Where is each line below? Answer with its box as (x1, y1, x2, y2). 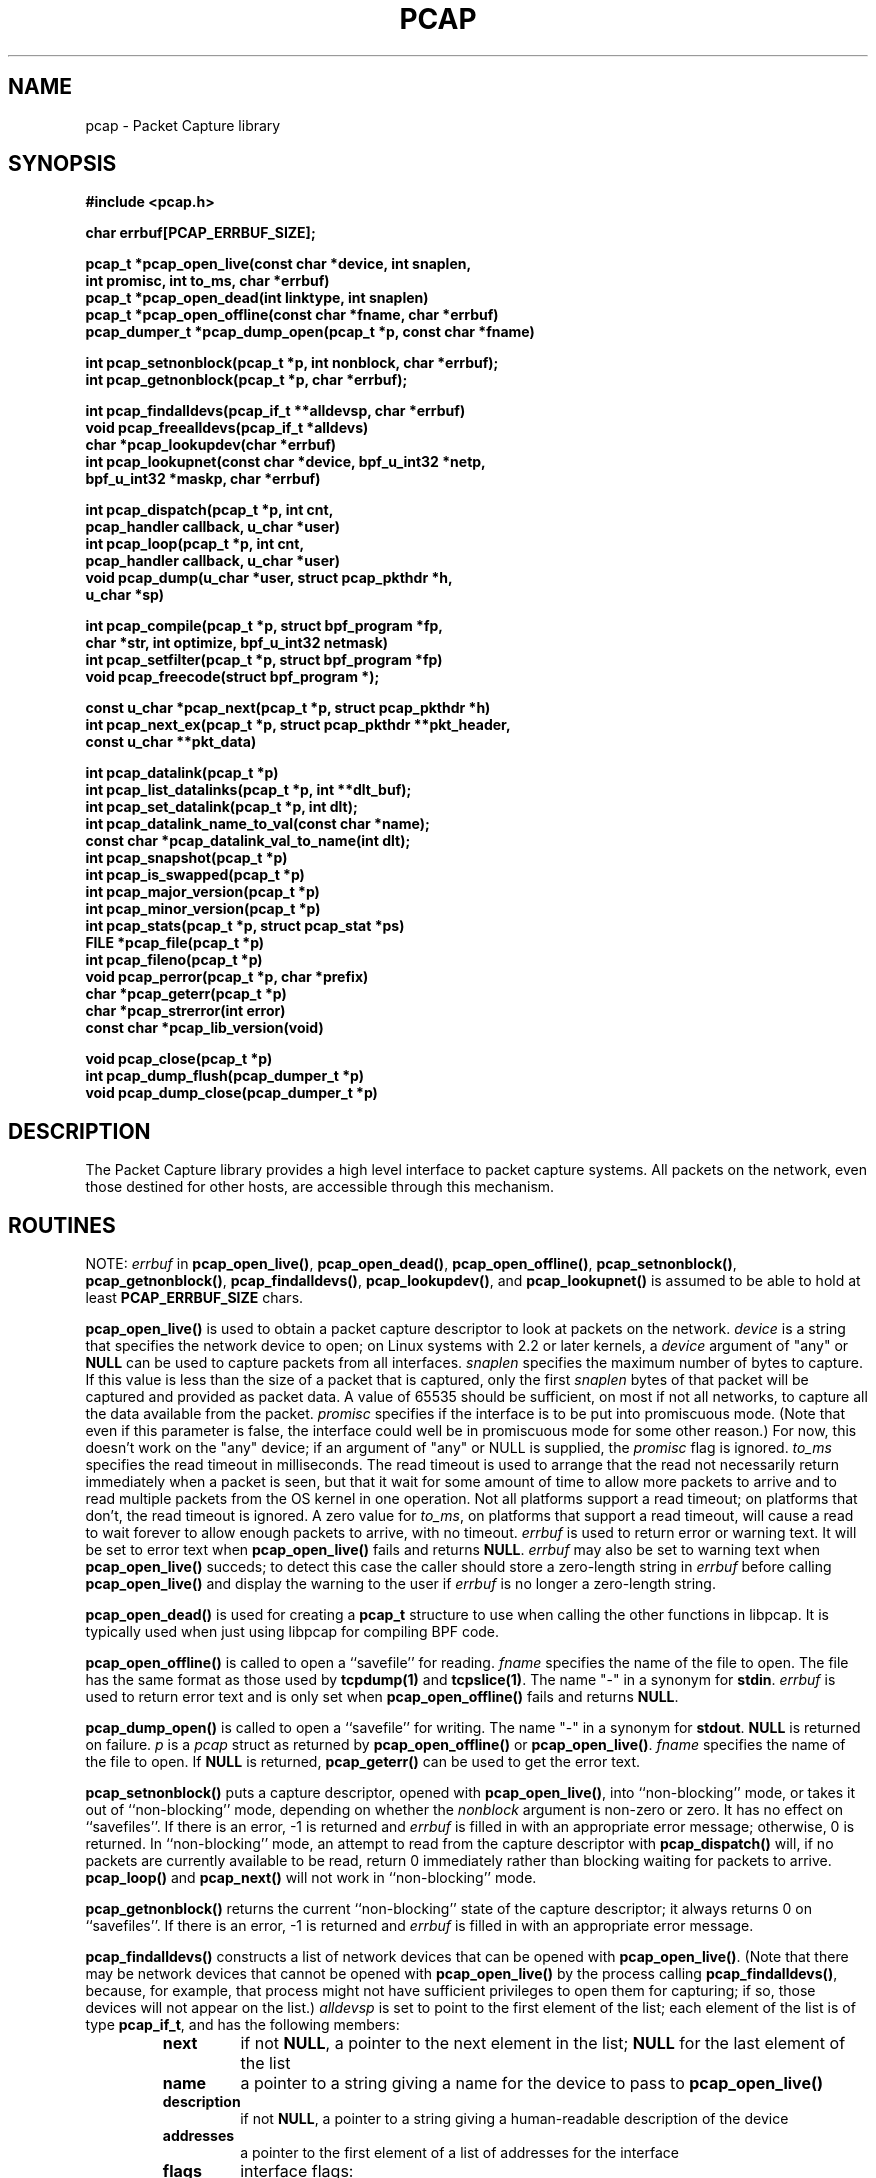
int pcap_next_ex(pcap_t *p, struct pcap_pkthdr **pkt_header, (85, 716, 511, 734)
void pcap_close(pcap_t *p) (85, 1050, 273, 1068)
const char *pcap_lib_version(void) (85, 1019, 324, 1037)
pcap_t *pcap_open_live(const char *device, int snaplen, (85, 255, 472, 273)
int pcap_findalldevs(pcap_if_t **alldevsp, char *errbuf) (85, 402, 466, 420)
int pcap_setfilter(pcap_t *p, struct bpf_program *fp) (85, 651, 443, 669)
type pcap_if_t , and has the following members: (85, 2016, 400, 2034)
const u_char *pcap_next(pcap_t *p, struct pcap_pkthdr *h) (85, 699, 491, 717)
